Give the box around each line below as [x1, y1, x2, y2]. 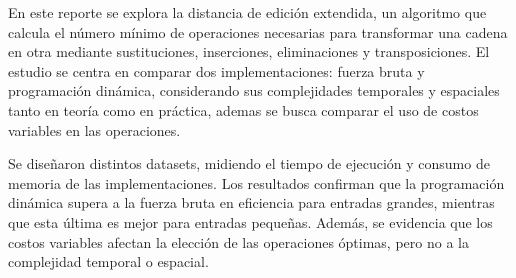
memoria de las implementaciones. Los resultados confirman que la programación [8, 172, 505, 193]
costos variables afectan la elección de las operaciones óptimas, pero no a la [8, 231, 469, 252]
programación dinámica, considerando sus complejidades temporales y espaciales [8, 80, 500, 101]
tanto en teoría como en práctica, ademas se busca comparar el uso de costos [8, 99, 479, 120]
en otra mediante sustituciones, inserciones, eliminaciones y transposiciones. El [8, 41, 490, 62]
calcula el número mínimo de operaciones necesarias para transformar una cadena [8, 21, 508, 42]
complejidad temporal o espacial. [8, 251, 209, 272]
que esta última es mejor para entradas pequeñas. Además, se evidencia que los [8, 211, 493, 232]
